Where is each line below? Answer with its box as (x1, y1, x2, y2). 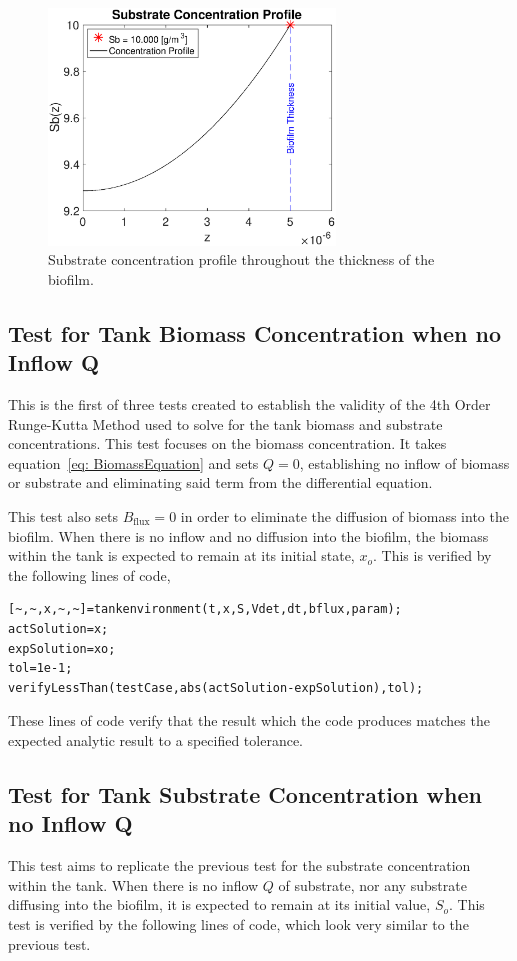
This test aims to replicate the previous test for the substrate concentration (8, 855, 471, 876)
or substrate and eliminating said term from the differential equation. (8, 472, 433, 493)
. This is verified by (373, 545, 492, 566)
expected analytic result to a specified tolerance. (8, 729, 303, 750)
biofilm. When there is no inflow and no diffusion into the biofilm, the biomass (8, 525, 489, 546)
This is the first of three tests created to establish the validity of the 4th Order (8, 394, 491, 415)
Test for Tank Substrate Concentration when (8, 778, 482, 809)
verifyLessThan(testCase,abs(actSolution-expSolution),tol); (8, 680, 424, 695)
